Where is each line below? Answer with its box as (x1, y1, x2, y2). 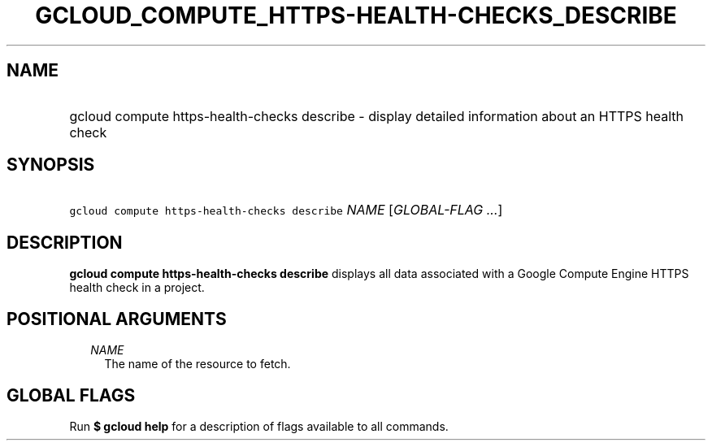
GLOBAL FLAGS (7, 384, 136, 406)
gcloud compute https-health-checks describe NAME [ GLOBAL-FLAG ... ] (69, 202, 503, 219)
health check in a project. (69, 280, 205, 295)
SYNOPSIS (7, 154, 95, 176)
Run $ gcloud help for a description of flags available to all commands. (69, 419, 449, 433)
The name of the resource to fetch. (104, 357, 291, 371)
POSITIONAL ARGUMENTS (7, 308, 227, 329)
